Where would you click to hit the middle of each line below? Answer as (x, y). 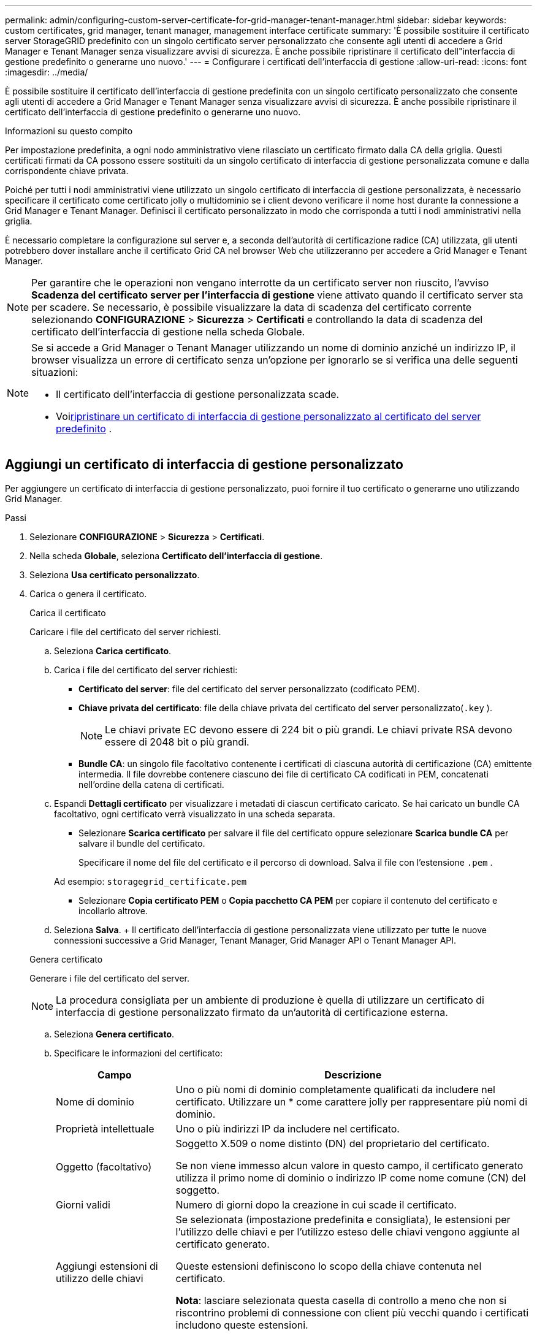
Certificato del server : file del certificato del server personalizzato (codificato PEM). (249, 689)
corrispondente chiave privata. (67, 171)
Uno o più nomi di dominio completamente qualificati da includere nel (335, 1089)
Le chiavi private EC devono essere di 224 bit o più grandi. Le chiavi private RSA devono (309, 729)
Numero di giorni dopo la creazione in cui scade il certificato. (316, 1204)
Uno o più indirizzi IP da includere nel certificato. (288, 1128)
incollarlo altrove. (113, 910)
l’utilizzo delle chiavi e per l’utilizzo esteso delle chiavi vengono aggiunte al (348, 1231)
